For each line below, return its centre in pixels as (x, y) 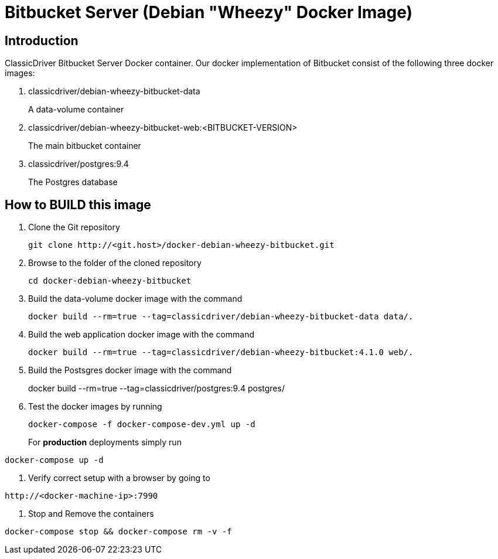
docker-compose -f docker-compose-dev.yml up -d (142, 425)
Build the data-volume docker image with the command (135, 299)
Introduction (42, 40)
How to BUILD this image (78, 204)
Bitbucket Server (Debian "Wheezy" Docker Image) (209, 12)
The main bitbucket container (85, 146)
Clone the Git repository (74, 227)
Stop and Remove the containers (91, 514)
